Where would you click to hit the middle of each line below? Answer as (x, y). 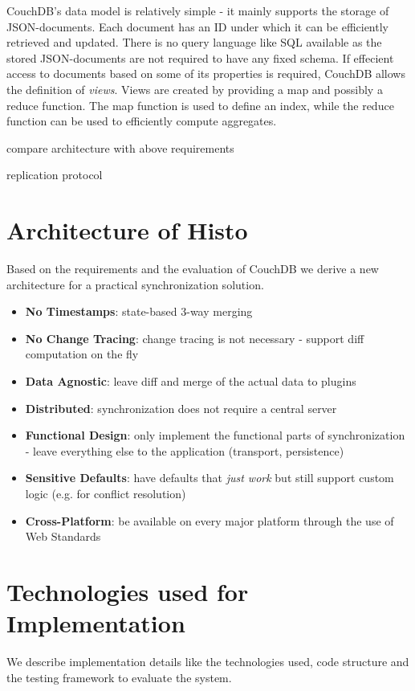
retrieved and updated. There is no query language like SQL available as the (194, 42)
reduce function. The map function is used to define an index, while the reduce (200, 105)
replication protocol (55, 175)
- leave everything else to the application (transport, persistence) (185, 450)
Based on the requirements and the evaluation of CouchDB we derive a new (193, 269)
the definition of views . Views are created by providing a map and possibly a (195, 89)
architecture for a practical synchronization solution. (135, 284)
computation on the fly (82, 354)
